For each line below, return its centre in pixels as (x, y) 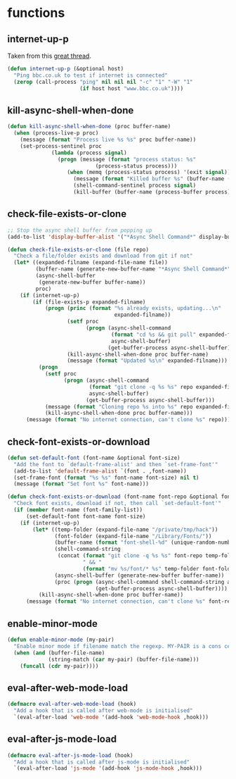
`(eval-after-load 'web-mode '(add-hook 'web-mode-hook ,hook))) (111, 717)
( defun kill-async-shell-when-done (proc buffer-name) (89, 127)
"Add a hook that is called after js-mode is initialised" (102, 762)
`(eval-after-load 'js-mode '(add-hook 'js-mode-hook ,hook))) (108, 768)
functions (36, 13)
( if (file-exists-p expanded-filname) (89, 302)
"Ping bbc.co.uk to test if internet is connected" (91, 75)
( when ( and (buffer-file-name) (59, 653)
